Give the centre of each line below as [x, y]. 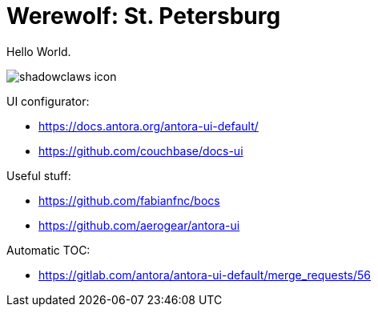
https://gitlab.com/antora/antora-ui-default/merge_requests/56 [205, 275]
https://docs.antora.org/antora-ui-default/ [149, 126]
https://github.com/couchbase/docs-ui [141, 150]
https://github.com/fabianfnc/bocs [129, 200]
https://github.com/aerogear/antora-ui [139, 225]
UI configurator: [48, 101]
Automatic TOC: [48, 250]
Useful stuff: [39, 175]
